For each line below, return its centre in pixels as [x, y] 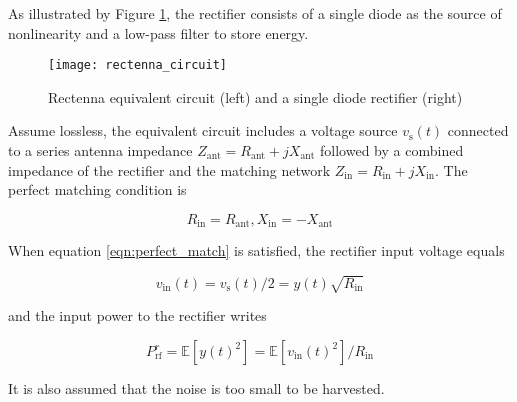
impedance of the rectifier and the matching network [169, 169]
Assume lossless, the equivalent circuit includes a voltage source [203, 130]
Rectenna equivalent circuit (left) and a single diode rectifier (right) [255, 96]
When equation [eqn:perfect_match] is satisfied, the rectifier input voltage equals [256, 250]
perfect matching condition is [97, 189]
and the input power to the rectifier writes [137, 315]
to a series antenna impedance [100, 150]
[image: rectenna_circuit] [137, 65]
